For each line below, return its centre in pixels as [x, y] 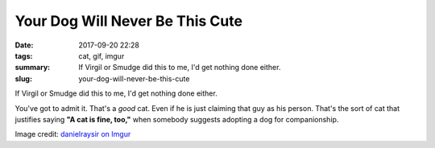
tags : [24, 55]
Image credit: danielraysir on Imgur [73, 134]
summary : [33, 68]
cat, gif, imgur [101, 55]
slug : [23, 78]
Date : [24, 45]
